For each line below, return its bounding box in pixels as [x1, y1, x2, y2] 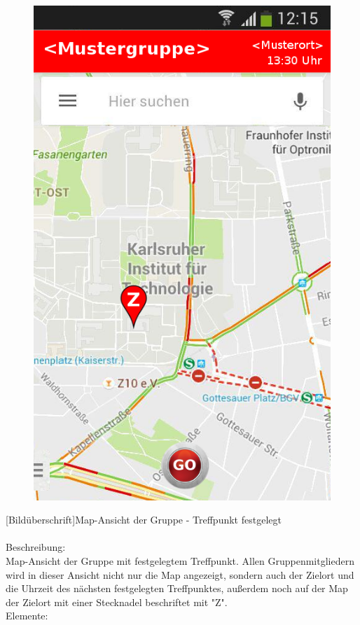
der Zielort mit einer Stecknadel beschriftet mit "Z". [6, 594, 228, 609]
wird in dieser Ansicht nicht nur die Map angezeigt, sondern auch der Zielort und [6, 567, 354, 582]
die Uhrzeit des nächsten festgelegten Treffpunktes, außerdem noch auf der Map [6, 581, 348, 596]
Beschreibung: [6, 540, 66, 554]
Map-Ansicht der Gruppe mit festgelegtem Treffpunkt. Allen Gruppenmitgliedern [6, 554, 354, 568]
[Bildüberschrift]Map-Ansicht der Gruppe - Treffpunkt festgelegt [6, 512, 282, 527]
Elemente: [6, 608, 48, 623]
